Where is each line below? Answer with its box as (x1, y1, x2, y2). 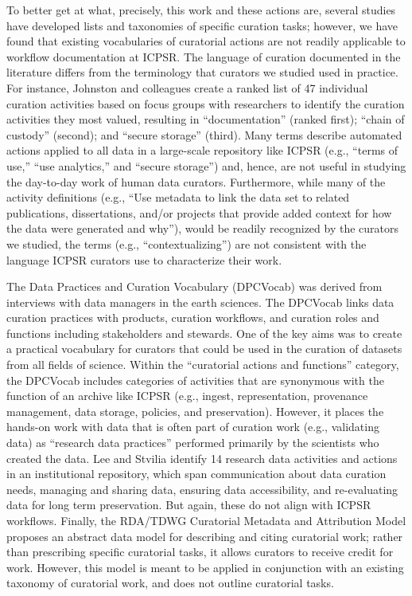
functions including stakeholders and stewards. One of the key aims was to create (6, 324, 402, 341)
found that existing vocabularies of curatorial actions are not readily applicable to (6, 33, 406, 49)
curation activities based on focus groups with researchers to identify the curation (6, 95, 405, 112)
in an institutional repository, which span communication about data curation (6, 465, 387, 482)
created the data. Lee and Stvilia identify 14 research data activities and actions (6, 449, 398, 466)
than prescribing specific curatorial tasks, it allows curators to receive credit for (6, 543, 394, 560)
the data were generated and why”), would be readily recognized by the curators (6, 220, 399, 237)
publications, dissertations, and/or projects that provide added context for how (6, 204, 392, 221)
